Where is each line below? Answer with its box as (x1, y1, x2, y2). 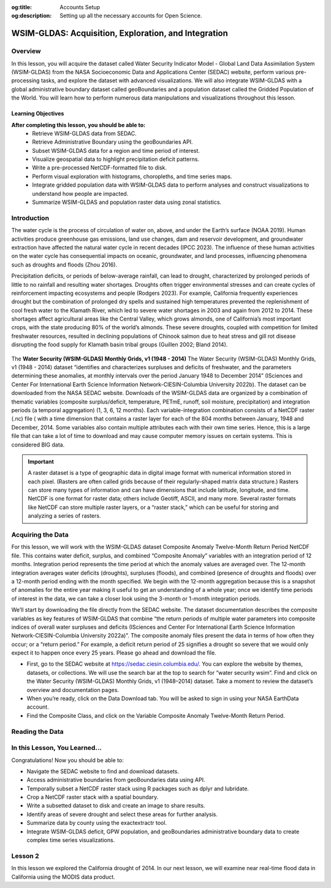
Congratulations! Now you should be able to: (11, 756, 124, 764)
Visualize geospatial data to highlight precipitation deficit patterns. (32, 155, 199, 163)
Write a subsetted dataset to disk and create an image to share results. (26, 802, 205, 809)
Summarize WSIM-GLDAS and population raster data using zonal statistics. (32, 198, 222, 206)
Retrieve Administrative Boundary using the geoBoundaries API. (32, 138, 193, 146)
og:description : (11, 12, 52, 20)
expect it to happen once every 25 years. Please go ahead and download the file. (11, 649, 217, 656)
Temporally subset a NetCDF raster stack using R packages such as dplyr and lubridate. (26, 785, 249, 792)
